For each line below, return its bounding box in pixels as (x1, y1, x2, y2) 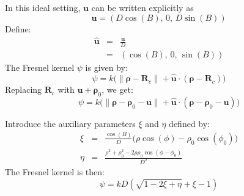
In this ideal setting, (5, 1, 81, 13)
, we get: (102, 83, 133, 96)
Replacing (5, 83, 42, 96)
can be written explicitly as (91, 1, 194, 13)
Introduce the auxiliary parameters (5, 117, 136, 129)
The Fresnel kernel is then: (5, 165, 105, 178)
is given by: (85, 61, 128, 74)
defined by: (169, 117, 210, 129)
